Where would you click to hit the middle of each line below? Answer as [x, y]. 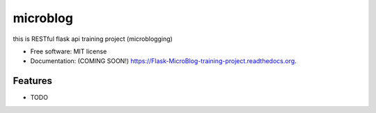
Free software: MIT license [69, 51]
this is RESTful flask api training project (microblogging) [93, 39]
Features [32, 81]
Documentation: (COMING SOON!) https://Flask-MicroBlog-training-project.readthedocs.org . [164, 61]
